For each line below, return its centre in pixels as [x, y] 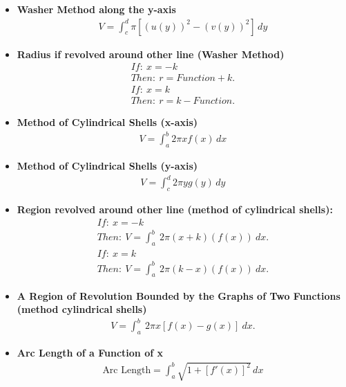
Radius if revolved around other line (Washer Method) [151, 54]
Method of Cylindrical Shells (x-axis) [107, 122]
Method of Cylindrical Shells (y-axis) [107, 166]
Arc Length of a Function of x [90, 353]
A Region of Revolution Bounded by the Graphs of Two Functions [179, 295]
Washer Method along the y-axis [96, 9]
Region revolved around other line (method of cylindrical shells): [175, 209]
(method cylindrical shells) [82, 309]
